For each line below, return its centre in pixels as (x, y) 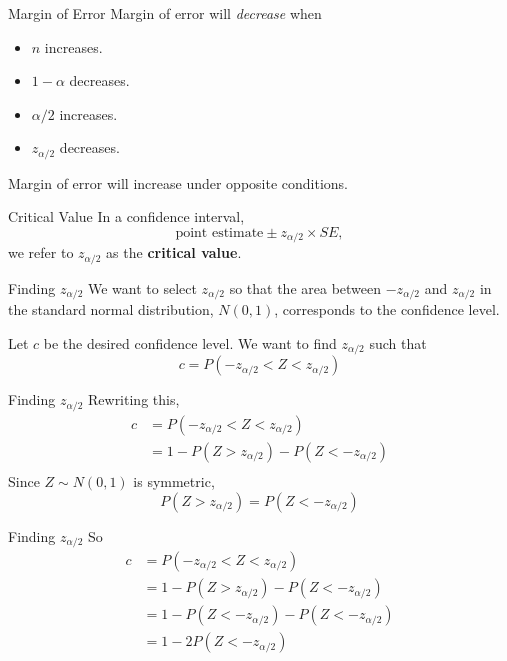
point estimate (219, 233)
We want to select (142, 287)
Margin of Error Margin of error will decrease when (165, 13)
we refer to (41, 252)
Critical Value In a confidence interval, (126, 216)
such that (398, 342)
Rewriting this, (134, 399)
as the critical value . (174, 252)
